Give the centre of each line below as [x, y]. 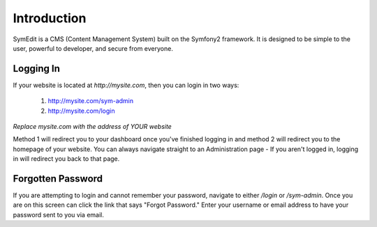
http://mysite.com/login [81, 111]
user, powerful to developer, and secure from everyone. [93, 48]
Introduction [50, 18]
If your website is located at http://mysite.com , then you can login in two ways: [126, 85]
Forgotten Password [58, 179]
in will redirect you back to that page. [66, 159]
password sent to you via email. [58, 214]
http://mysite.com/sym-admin [91, 101]
